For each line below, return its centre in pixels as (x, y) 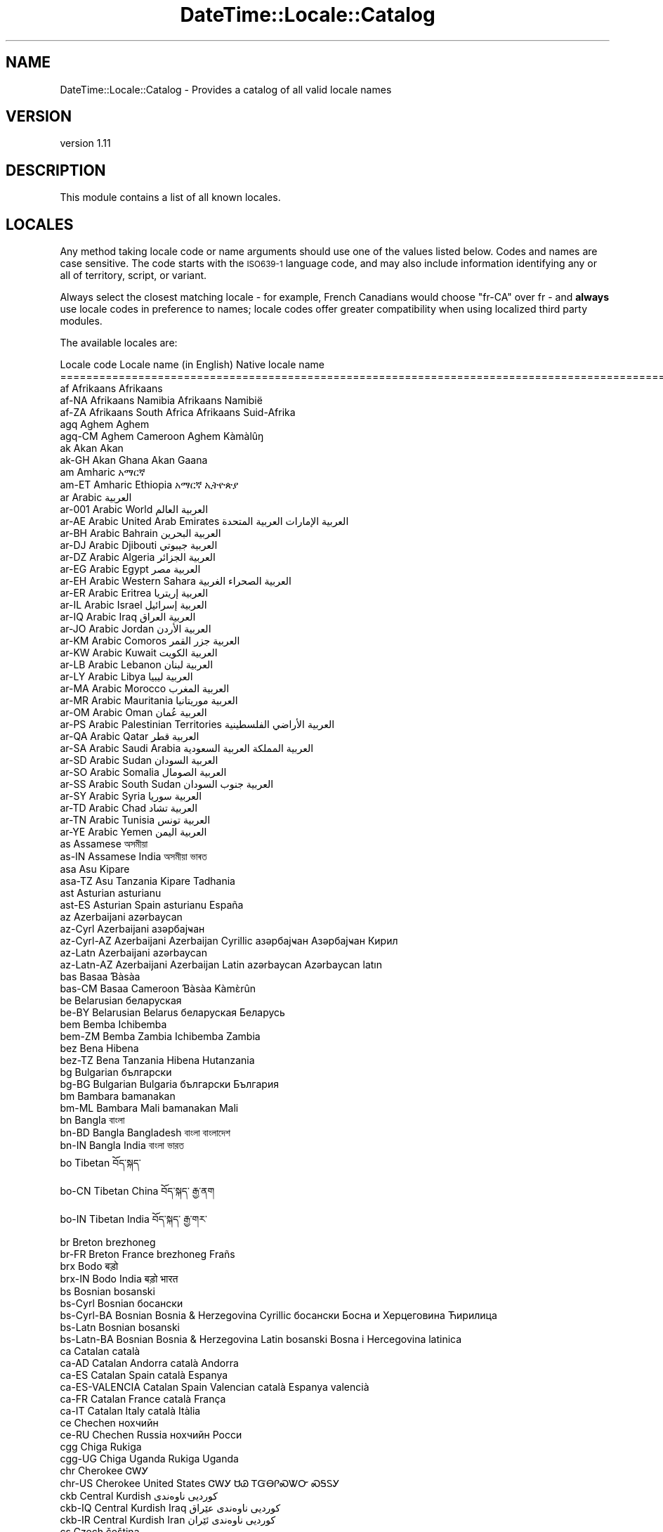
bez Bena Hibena (99, 1049)
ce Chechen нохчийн (109, 1423)
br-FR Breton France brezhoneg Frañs (147, 1254)
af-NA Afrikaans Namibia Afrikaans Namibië (161, 401)
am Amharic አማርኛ (103, 472)
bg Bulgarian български (116, 1072)
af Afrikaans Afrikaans (111, 389)
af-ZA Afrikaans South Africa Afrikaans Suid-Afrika (178, 413)
